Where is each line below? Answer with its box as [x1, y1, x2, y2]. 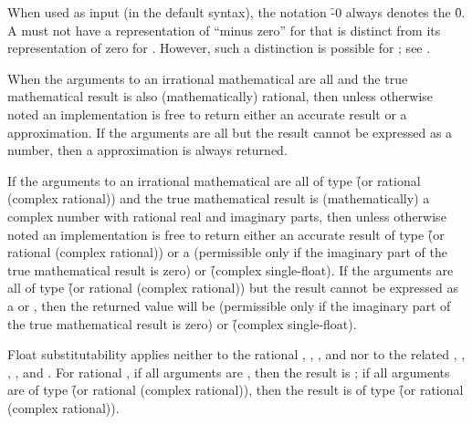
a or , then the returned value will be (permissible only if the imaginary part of [7, 295, 451, 315]
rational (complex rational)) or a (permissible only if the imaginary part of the [7, 243, 447, 262]
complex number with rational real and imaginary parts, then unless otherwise [7, 206, 446, 225]
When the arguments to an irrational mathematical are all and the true [7, 68, 408, 88]
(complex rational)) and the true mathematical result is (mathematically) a [7, 189, 430, 208]
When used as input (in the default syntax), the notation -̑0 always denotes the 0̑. [7, 3, 466, 21]
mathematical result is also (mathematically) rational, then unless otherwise [7, 87, 434, 106]
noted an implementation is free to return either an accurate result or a [7, 104, 407, 123]
